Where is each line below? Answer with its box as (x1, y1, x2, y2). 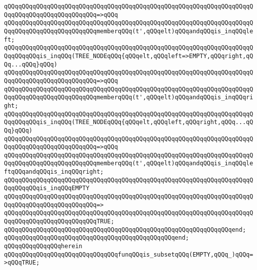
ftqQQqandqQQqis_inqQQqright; (4, 168, 104, 176)
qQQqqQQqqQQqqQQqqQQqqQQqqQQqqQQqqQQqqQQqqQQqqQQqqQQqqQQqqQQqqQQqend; (4, 226, 246, 233)
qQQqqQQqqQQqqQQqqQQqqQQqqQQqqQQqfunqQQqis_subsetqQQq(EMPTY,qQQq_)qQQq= (4, 251, 254, 258)
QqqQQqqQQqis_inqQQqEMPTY (4, 185, 89, 192)
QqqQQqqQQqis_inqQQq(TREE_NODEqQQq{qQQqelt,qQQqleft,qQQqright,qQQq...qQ (4, 119, 254, 126)
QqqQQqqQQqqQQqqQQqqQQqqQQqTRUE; (4, 218, 114, 225)
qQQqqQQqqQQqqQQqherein (4, 243, 83, 250)
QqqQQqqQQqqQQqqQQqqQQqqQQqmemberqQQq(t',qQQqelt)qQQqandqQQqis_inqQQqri (4, 94, 254, 101)
